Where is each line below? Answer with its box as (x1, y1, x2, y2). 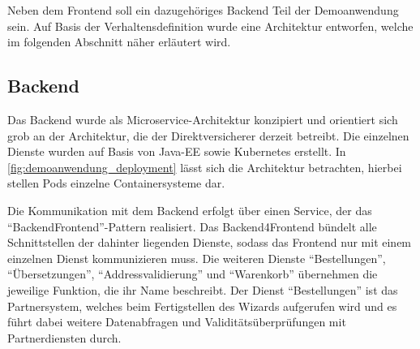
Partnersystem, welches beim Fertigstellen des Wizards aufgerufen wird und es (7, 297, 397, 314)
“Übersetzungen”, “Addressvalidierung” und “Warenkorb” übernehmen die (7, 265, 378, 282)
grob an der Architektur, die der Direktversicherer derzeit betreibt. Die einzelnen (7, 127, 409, 144)
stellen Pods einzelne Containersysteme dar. (7, 174, 225, 192)
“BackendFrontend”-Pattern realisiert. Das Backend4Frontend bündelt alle (7, 218, 377, 235)
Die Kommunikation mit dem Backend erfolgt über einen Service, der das (7, 201, 372, 218)
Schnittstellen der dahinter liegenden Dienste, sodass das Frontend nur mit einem (7, 234, 412, 251)
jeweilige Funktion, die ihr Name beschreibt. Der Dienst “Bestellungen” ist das (7, 281, 398, 298)
